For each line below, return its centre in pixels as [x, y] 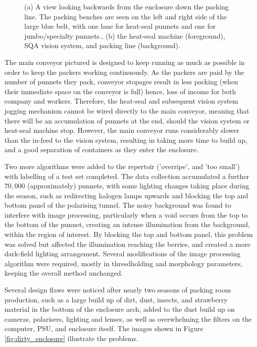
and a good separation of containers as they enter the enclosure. [102, 149]
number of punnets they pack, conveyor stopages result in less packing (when [121, 82]
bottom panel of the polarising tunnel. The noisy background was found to [118, 205]
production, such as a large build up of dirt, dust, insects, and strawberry [116, 299]
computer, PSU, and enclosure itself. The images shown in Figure [104, 328]
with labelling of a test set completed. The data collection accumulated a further [127, 176]
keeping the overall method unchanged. [64, 273]
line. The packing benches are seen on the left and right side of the [126, 16]
